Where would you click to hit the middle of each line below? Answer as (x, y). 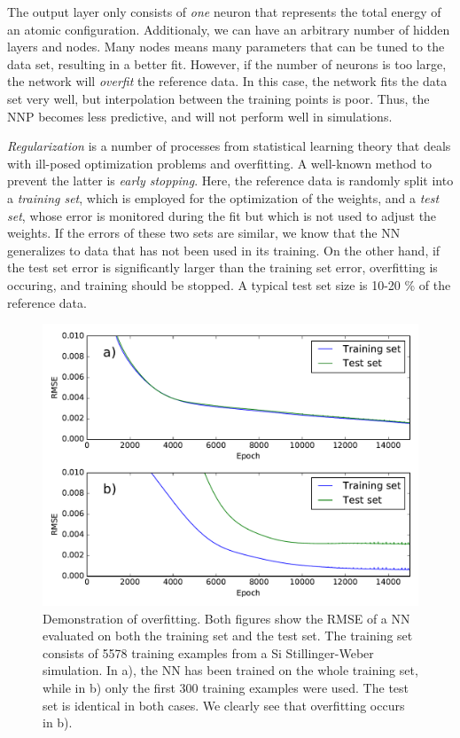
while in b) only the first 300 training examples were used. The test (226, 688)
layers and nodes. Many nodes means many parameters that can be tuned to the (226, 47)
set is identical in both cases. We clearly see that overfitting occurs (224, 705)
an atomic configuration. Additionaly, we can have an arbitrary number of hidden (229, 29)
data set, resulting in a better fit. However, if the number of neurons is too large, (227, 63)
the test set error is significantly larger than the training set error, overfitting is (222, 267)
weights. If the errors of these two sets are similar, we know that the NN (204, 233)
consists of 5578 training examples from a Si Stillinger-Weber (208, 652)
